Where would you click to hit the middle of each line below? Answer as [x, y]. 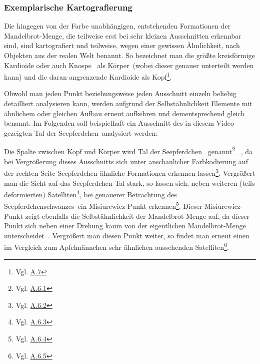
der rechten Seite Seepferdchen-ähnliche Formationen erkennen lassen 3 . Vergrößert [130, 172]
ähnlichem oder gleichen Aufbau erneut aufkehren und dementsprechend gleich [124, 113]
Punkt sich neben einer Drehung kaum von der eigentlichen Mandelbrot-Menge [125, 226]
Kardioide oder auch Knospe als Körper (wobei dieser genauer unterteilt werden [129, 65]
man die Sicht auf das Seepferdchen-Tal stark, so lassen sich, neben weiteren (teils [129, 183]
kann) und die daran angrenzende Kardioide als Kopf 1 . [88, 76]
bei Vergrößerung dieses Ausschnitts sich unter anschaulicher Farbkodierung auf [126, 161]
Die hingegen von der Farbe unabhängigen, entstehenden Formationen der [117, 26]
